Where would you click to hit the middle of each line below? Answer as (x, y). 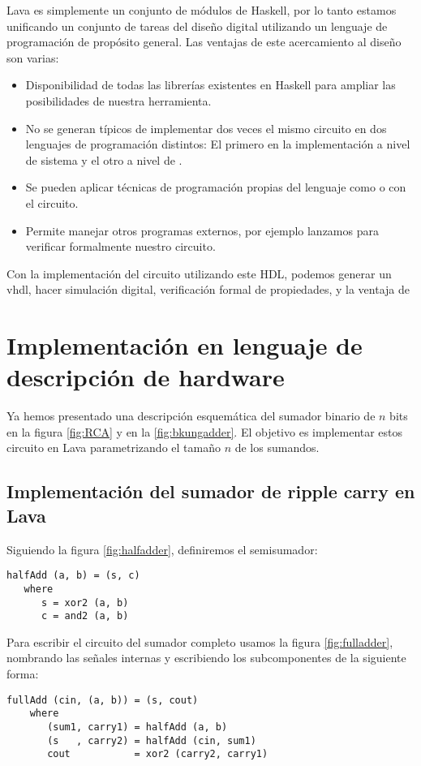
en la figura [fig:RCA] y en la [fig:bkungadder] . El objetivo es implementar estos (205, 431)
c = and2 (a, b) (85, 616)
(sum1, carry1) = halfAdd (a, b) (137, 727)
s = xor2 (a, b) (85, 602)
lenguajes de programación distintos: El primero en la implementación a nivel (218, 144)
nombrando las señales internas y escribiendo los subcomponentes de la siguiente (206, 658)
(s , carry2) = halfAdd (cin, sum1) (152, 740)
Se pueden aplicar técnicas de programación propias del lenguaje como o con (216, 187)
